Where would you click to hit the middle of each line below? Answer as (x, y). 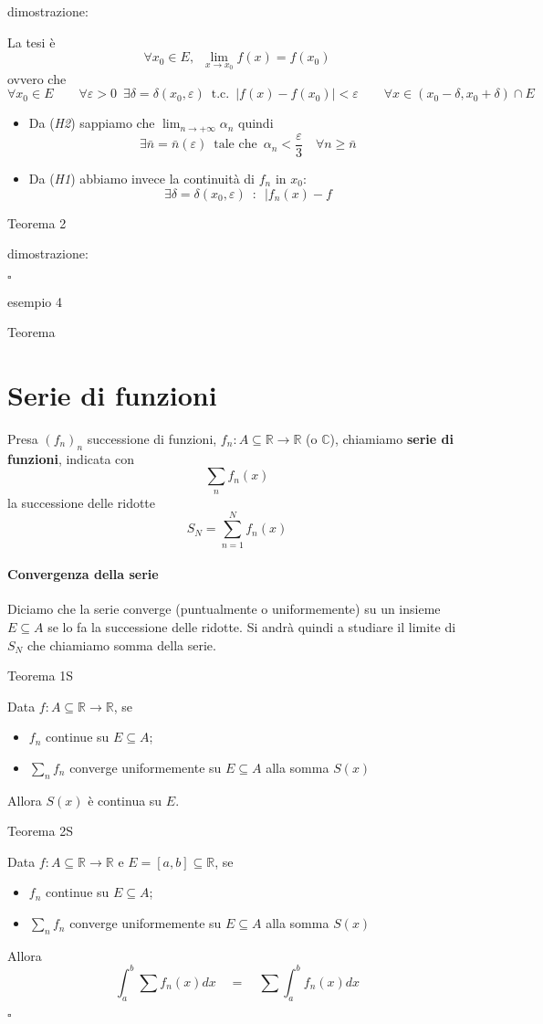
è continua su (125, 800)
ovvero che (37, 78)
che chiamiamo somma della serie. (121, 644)
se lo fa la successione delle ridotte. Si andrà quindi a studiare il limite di (252, 626)
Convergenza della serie (83, 574)
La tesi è (31, 42)
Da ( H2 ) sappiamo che (92, 123)
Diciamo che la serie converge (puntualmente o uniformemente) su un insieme (224, 609)
